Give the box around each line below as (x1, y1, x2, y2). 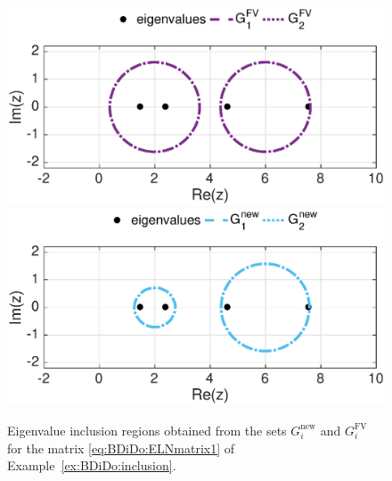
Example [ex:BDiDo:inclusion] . (7, 456, 176, 475)
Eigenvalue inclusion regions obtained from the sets (7, 420, 287, 439)
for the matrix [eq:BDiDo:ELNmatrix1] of (7, 438, 235, 457)
